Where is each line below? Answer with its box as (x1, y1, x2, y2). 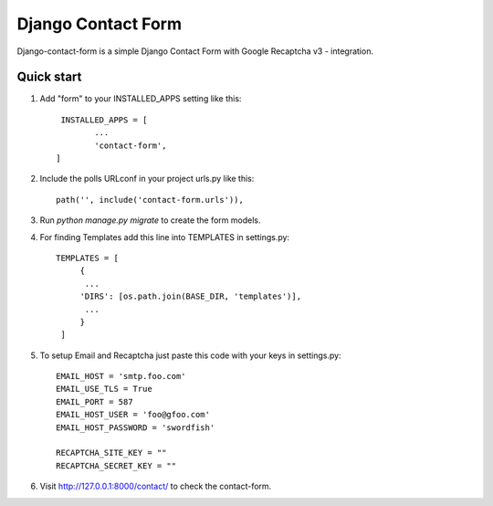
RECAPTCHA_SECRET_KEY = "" (56, 460, 177, 470)
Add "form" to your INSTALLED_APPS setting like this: (39, 93, 242, 104)
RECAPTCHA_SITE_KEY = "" (56, 448, 167, 459)
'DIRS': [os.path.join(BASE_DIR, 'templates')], (79, 291, 301, 301)
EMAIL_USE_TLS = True (56, 384, 152, 395)
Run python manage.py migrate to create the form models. (39, 215, 261, 226)
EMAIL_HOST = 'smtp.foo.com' (56, 371, 186, 382)
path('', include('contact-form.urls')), (56, 195, 244, 205)
